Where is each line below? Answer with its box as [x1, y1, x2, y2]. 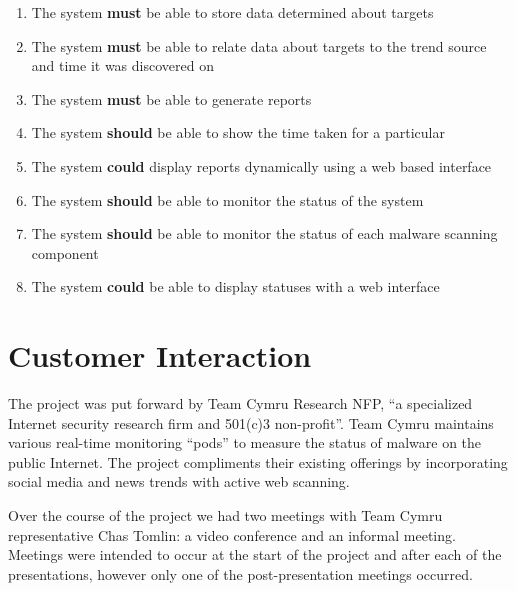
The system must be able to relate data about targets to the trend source [31, 35, 487, 56]
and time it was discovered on [31, 55, 214, 76]
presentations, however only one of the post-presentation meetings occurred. [8, 563, 473, 584]
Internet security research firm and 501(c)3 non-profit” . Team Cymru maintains [8, 412, 494, 433]
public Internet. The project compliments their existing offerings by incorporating [8, 451, 508, 472]
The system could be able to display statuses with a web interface [31, 276, 440, 297]
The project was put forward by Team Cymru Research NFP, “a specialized [8, 393, 473, 414]
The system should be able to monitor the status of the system [31, 189, 424, 210]
